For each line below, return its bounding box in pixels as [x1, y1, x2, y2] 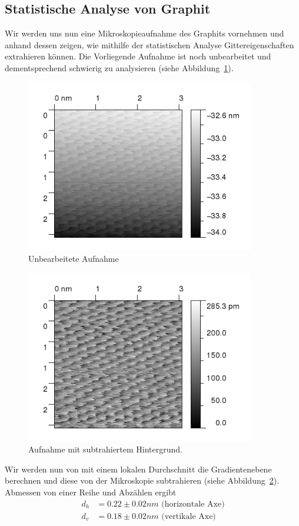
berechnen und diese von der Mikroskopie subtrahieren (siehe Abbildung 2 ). [5, 474, 280, 487]
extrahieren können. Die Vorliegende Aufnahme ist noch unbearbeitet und [5, 50, 271, 62]
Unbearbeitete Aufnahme [28, 252, 119, 265]
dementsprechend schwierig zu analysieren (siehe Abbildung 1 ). [5, 61, 234, 74]
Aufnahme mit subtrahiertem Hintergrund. [28, 443, 182, 455]
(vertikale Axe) [161, 512, 216, 521]
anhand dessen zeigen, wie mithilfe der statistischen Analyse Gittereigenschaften [5, 38, 294, 51]
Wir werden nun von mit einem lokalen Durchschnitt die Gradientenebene [5, 462, 272, 475]
